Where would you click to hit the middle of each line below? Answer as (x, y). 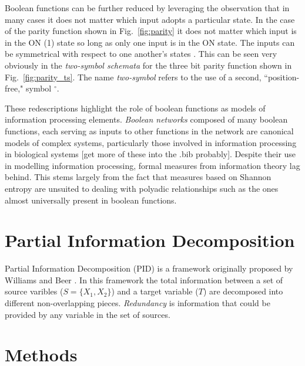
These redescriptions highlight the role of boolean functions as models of (135, 108)
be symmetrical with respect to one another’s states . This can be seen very (141, 54)
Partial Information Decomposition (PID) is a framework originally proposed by (149, 268)
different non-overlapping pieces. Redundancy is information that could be (138, 303)
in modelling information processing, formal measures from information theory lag (152, 165)
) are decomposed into (243, 291)
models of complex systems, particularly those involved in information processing (151, 142)
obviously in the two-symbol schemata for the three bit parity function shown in (148, 65)
